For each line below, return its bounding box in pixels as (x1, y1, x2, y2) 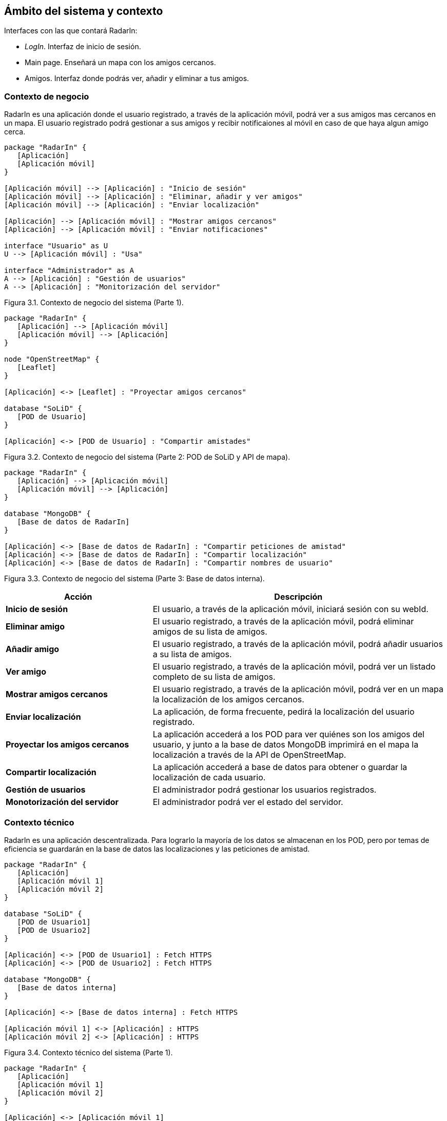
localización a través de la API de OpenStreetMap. (152, 750, 346, 760)
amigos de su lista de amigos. (152, 626, 267, 637)
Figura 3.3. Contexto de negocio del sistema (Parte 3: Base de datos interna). (4, 574, 265, 583)
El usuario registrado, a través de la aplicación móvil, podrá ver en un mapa (152, 684, 443, 695)
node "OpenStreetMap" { (4, 355, 100, 364)
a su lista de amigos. (152, 649, 232, 660)
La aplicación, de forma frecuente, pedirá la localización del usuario (152, 706, 415, 717)
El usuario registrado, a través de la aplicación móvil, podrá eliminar (152, 616, 414, 627)
